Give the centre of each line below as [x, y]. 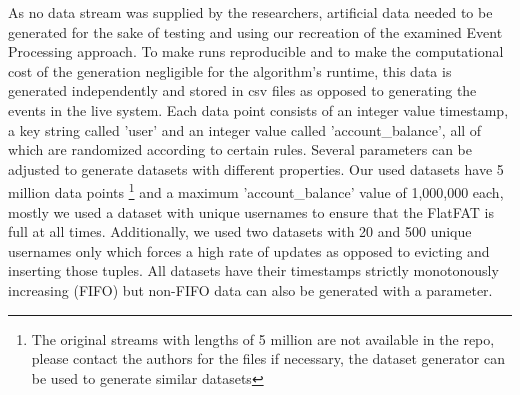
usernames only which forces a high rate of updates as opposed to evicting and [249, 250]
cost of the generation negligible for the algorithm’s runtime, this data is [230, 70]
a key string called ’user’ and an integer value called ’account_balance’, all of [245, 129]
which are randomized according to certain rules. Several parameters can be [240, 149]
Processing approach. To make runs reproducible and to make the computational [256, 51]
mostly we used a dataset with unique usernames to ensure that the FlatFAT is [251, 211]
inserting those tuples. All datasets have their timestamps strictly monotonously [253, 270]
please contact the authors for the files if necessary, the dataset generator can [268, 358]
